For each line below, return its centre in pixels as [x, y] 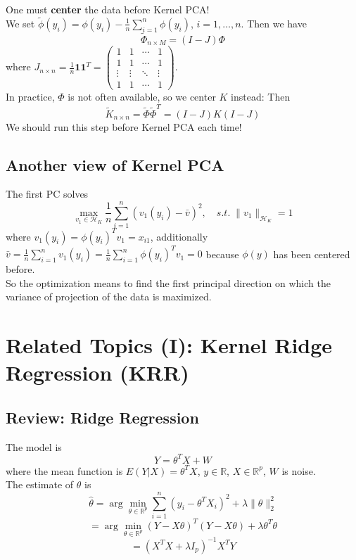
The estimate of [40, 484]
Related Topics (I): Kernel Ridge [169, 345]
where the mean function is [64, 470]
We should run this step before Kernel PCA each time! [124, 126]
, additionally [179, 236]
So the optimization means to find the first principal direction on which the [168, 282]
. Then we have [274, 23]
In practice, [30, 97]
